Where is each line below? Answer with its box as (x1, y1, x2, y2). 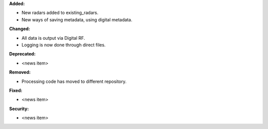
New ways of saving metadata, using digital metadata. (21, 16, 133, 22)
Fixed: (9, 87, 22, 93)
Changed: (9, 26, 30, 32)
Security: (9, 106, 29, 112)
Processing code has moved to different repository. (21, 78, 127, 84)
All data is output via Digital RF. (21, 35, 85, 41)
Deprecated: (9, 51, 36, 57)
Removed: (9, 69, 31, 75)
